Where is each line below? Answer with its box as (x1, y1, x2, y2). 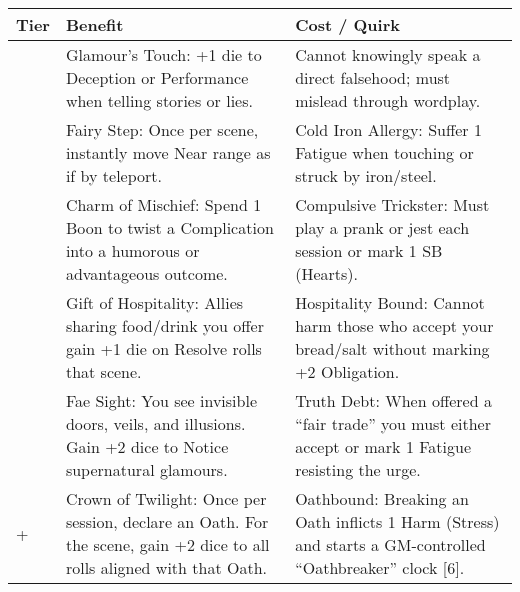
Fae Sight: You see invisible (65, 389, 257, 412)
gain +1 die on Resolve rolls (65, 337, 262, 360)
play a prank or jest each (295, 216, 470, 239)
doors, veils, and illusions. (65, 412, 246, 435)
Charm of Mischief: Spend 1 (65, 193, 262, 216)
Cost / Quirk (295, 13, 400, 36)
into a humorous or (65, 239, 200, 262)
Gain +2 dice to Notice (65, 435, 229, 458)
